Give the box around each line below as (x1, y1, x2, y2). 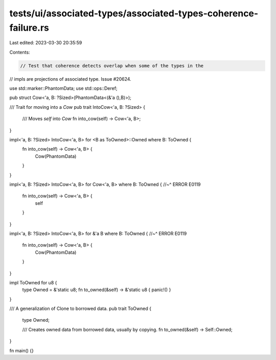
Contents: (9, 49, 30, 55)
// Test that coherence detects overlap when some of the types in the (20, 63, 204, 68)
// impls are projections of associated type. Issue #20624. (9, 76, 131, 82)
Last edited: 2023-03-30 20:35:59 (9, 40, 82, 46)
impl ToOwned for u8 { (9, 279, 57, 285)
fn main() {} (9, 347, 34, 353)
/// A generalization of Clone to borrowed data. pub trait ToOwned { (9, 305, 152, 311)
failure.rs (9, 22, 50, 33)
